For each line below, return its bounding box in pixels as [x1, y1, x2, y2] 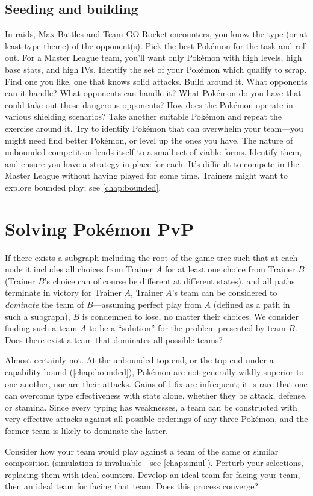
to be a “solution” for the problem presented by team [89, 322, 286, 334]
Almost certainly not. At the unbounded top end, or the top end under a [5, 354, 274, 366]
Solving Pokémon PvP [5, 216, 194, 240]
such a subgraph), [5, 310, 70, 322]
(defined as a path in [213, 298, 290, 311]
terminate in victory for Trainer [5, 286, 122, 299]
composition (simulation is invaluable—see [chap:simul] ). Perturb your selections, [5, 456, 303, 469]
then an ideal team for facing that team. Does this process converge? [5, 480, 258, 492]
